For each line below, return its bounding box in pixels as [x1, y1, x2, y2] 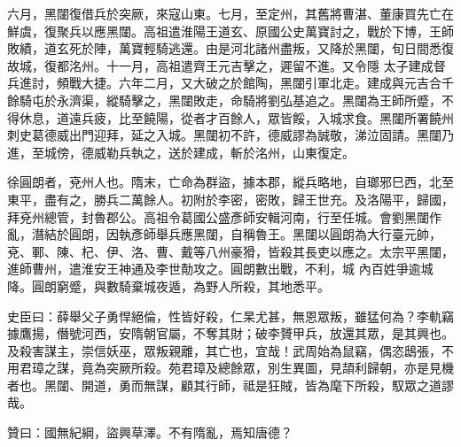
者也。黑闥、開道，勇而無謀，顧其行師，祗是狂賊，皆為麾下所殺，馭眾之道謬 [7, 375, 454, 394]
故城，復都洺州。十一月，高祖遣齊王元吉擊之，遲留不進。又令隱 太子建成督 [7, 56, 446, 74]
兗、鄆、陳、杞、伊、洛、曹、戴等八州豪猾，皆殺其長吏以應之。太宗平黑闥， [7, 242, 454, 260]
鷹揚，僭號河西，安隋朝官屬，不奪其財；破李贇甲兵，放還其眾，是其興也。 [19, 324, 454, 343]
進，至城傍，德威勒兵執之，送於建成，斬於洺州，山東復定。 [7, 143, 355, 161]
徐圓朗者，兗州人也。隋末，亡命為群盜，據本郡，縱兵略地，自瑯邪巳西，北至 [7, 173, 454, 191]
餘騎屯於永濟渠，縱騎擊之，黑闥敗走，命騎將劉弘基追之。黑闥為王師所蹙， [7, 90, 441, 109]
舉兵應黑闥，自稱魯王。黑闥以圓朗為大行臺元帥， [155, 225, 441, 243]
